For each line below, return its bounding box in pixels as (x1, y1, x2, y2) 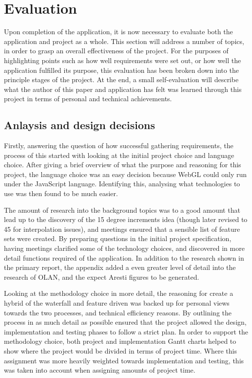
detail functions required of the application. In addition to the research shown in (4, 252, 244, 263)
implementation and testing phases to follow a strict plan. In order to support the (4, 326, 249, 336)
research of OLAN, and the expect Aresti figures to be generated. (4, 271, 199, 282)
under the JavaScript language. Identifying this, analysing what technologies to (4, 178, 240, 189)
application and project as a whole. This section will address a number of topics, (4, 36, 244, 46)
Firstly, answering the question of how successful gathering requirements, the (4, 140, 233, 151)
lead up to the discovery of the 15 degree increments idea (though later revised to (4, 214, 248, 224)
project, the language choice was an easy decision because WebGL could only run (4, 169, 247, 179)
